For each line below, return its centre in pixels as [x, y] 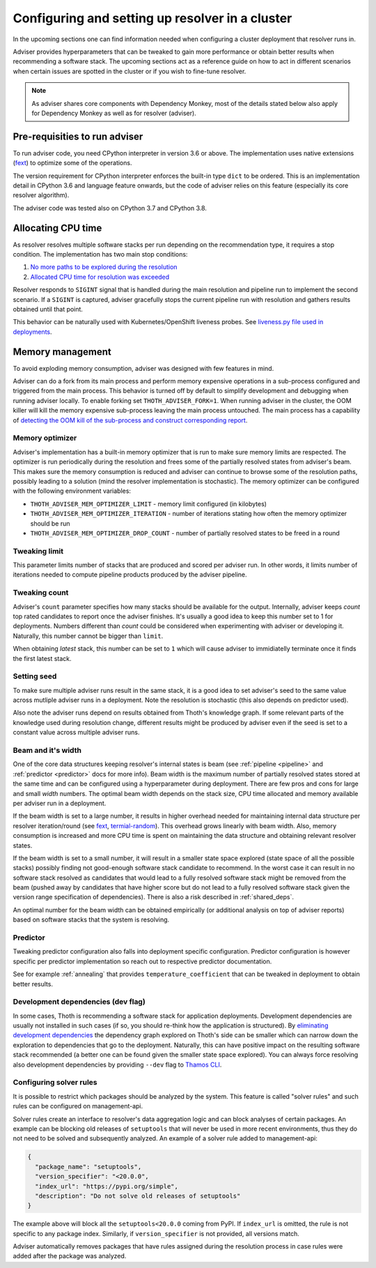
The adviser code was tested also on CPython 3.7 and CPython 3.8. [110, 208]
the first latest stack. [42, 658]
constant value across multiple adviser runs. [76, 733]
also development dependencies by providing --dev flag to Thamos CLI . [117, 1064]
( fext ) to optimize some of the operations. [72, 163]
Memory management [62, 352]
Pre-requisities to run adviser [78, 136]
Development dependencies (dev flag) [79, 1002]
